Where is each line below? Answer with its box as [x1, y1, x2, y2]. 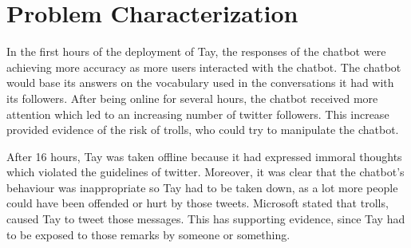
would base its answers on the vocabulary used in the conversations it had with [6, 74, 394, 91]
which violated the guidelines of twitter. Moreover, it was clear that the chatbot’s [6, 163, 405, 180]
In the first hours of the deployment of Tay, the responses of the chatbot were [6, 43, 386, 60]
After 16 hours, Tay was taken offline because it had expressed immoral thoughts [6, 148, 402, 164]
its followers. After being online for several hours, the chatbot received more [6, 89, 378, 106]
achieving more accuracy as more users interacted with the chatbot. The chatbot [6, 58, 401, 75]
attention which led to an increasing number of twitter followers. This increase [6, 105, 389, 122]
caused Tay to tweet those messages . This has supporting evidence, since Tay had [6, 211, 405, 227]
